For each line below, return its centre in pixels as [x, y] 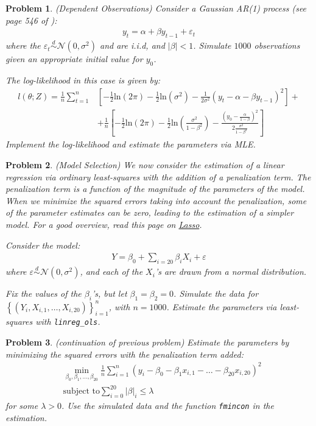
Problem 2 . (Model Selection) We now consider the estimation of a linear [145, 165]
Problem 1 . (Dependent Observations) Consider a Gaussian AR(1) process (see [156, 8]
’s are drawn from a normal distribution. [231, 272]
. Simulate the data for [216, 293]
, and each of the [111, 272]
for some [22, 406]
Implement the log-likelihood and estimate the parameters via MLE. [131, 144]
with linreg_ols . [68, 321]
